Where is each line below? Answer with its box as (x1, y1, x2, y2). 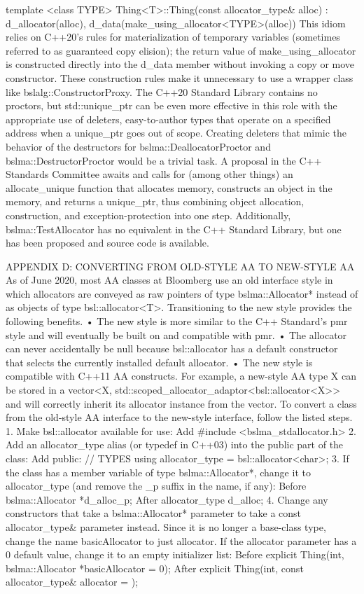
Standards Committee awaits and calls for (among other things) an (6, 167, 293, 181)
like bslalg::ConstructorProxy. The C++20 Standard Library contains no (6, 84, 318, 99)
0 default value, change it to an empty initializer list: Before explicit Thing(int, (6, 547, 344, 562)
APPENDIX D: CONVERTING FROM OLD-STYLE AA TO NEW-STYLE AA (6, 258, 355, 273)
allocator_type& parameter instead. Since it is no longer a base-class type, (6, 519, 326, 534)
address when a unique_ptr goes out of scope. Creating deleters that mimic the (6, 125, 347, 140)
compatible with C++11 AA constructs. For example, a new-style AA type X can (6, 368, 356, 383)
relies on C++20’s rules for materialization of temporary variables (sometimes (6, 29, 340, 44)
